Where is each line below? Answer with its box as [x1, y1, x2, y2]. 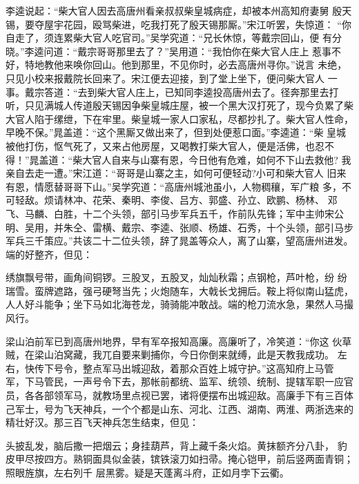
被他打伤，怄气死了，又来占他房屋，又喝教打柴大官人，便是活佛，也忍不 [6, 138, 334, 153]
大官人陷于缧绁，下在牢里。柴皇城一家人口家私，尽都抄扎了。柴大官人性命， [6, 111, 353, 126]
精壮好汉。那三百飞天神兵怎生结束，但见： [6, 415, 199, 429]
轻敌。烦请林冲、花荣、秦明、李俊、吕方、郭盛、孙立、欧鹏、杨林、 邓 [14, 193, 338, 207]
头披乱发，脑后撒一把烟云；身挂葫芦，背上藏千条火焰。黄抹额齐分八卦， [6, 438, 334, 452]
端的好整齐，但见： [6, 246, 93, 261]
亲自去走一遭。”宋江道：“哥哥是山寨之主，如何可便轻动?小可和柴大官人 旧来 [6, 166, 347, 180]
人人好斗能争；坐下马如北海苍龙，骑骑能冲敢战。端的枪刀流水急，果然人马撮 [6, 297, 353, 311]
